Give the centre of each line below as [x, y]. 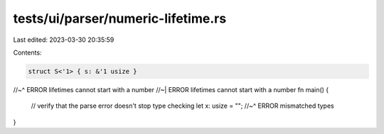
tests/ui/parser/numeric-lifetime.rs [120, 18]
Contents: [27, 52]
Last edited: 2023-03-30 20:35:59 [64, 40]
